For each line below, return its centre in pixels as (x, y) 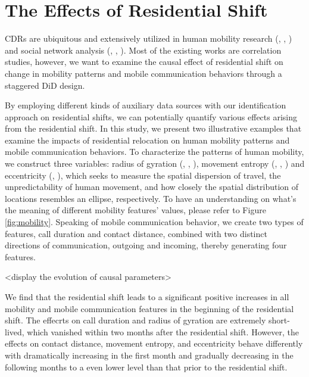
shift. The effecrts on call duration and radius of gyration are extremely (135, 320)
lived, (15, 331)
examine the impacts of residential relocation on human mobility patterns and (147, 140)
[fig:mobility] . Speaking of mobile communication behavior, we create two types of (154, 222)
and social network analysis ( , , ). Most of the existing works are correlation (143, 50)
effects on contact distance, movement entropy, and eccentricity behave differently (154, 343)
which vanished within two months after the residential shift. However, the (163, 331)
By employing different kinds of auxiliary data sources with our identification (146, 105)
